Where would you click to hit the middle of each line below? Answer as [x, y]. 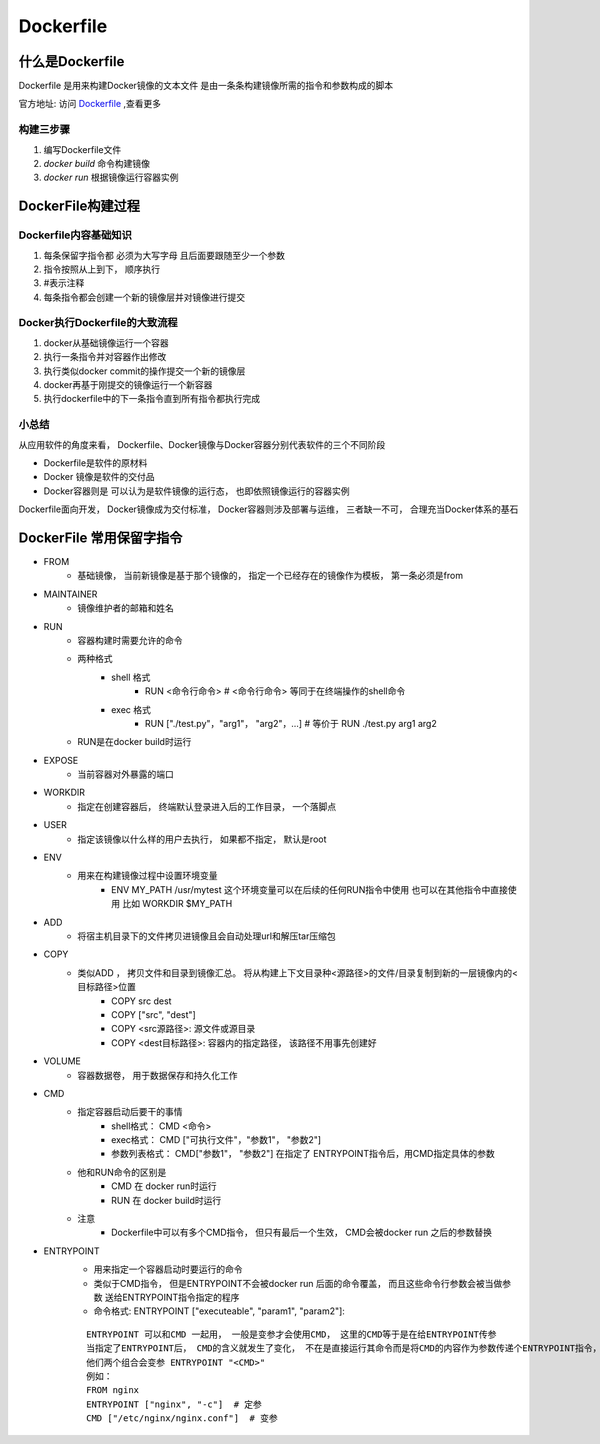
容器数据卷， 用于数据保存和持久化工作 [157, 1075]
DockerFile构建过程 [79, 206]
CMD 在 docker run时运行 [164, 1186]
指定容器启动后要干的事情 [130, 1112]
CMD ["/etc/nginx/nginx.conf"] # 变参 [182, 1418]
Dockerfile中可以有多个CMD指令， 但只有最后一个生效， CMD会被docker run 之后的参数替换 [301, 1232]
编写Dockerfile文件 [82, 149]
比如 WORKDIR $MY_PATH [177, 904]
